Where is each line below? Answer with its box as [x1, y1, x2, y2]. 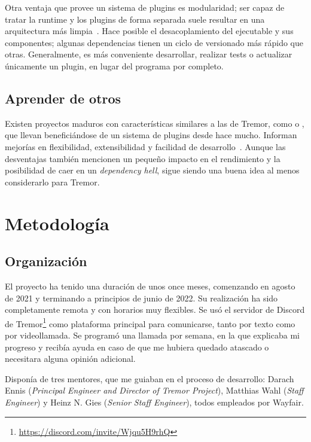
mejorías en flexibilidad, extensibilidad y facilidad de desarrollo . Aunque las [5, 140, 286, 153]
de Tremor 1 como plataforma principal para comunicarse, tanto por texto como [5, 315, 295, 330]
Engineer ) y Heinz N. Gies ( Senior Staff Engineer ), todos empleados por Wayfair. [5, 395, 304, 408]
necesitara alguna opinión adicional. [5, 352, 136, 365]
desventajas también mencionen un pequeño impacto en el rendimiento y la [5, 152, 280, 164]
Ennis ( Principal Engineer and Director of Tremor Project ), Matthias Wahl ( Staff [5, 384, 304, 397]
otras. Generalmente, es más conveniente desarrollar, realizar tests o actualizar [5, 48, 292, 60]
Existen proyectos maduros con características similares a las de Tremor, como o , [5, 117, 304, 129]
